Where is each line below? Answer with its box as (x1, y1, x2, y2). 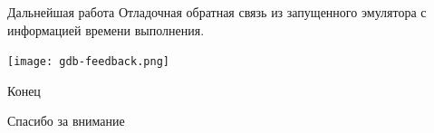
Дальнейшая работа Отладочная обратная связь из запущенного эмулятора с (7, 3, 427, 21)
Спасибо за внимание (7, 111, 125, 130)
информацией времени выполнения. (7, 20, 205, 39)
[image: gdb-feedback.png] (7, 55, 169, 69)
